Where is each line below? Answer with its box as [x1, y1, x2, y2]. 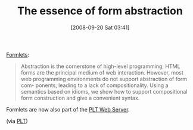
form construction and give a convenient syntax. [20, 94, 140, 101]
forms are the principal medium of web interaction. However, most [20, 69, 183, 76]
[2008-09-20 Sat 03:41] [70, 24, 130, 31]
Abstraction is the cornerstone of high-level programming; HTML [20, 63, 180, 70]
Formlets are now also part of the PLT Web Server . [6, 106, 130, 113]
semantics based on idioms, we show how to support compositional [20, 88, 188, 95]
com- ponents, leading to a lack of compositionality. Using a [20, 82, 169, 89]
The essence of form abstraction [17, 4, 183, 18]
